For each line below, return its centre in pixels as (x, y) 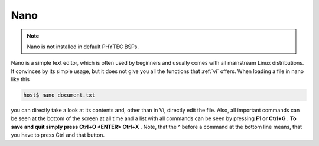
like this (20, 79)
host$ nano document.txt (59, 95)
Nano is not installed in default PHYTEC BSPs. (83, 47)
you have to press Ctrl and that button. (58, 135)
